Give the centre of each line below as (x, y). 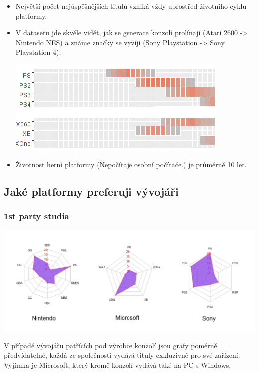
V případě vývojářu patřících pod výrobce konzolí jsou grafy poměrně (111, 345)
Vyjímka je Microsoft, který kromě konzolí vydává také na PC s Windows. (118, 364)
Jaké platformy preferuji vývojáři (91, 191)
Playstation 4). (38, 52)
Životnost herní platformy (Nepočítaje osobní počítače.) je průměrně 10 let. (131, 164)
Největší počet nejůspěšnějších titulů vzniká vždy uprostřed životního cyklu (131, 6)
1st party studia (37, 215)
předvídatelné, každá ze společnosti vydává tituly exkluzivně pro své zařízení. (122, 355)
